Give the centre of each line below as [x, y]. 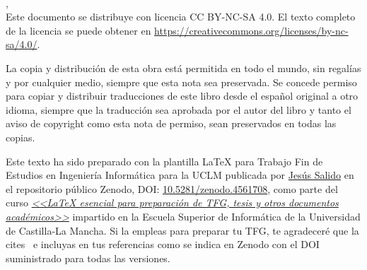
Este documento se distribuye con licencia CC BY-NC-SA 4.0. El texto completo [181, 17]
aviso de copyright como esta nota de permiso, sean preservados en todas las [171, 123]
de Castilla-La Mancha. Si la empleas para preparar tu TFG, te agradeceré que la [182, 230]
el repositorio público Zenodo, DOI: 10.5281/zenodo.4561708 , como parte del [172, 188]
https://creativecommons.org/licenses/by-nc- [251, 30]
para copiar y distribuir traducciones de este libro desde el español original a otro [182, 96]
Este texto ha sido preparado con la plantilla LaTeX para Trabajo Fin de [164, 161]
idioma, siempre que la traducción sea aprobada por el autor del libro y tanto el [179, 109]
